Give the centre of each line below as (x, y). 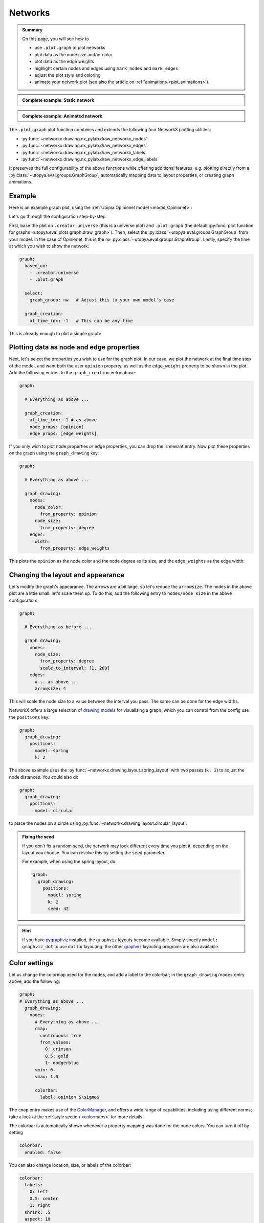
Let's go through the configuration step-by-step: (58, 216)
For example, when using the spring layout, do (69, 861)
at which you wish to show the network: (49, 246)
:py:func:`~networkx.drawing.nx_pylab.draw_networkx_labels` (84, 152)
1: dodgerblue (62, 1063)
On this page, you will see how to (55, 39)
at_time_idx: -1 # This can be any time (81, 321)
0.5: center (44, 1198)
